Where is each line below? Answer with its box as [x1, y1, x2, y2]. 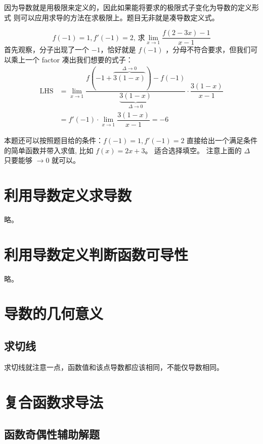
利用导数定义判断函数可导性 [4, 244, 189, 264]
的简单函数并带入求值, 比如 [4, 145, 94, 155]
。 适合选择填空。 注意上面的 [145, 145, 242, 155]
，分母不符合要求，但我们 [165, 44, 251, 55]
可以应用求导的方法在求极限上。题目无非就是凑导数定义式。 [20, 12, 219, 22]
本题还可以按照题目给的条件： [4, 134, 103, 145]
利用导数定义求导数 [4, 184, 132, 205]
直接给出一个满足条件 [187, 134, 258, 145]
